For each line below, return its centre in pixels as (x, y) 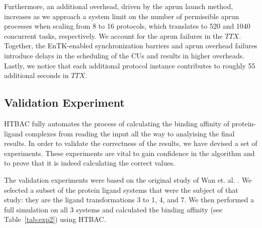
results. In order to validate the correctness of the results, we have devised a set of (131, 143)
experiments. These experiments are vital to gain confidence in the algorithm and (129, 153)
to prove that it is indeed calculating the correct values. (90, 163)
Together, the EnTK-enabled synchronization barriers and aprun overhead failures (131, 46)
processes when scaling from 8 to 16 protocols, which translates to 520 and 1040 (127, 26)
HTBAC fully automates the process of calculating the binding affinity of (117, 123)
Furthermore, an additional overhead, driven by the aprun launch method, (119, 6)
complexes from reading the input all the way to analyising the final (130, 133)
